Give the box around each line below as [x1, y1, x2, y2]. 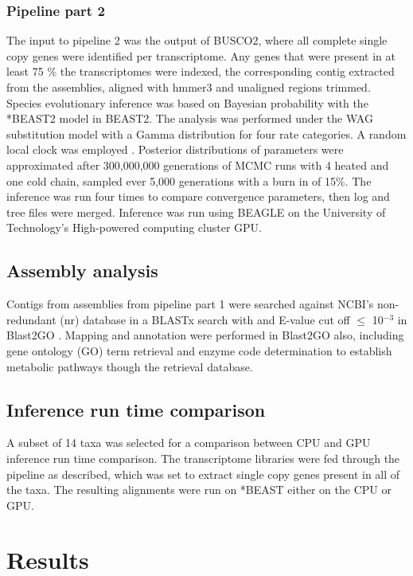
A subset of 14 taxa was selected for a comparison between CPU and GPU [6, 434, 371, 451]
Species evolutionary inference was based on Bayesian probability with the [6, 94, 368, 111]
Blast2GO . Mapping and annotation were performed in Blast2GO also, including [6, 327, 404, 343]
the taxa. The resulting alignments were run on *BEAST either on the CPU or [6, 481, 392, 498]
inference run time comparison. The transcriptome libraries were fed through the [6, 449, 400, 466]
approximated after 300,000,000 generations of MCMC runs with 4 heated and [6, 156, 389, 173]
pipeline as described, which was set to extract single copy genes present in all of [6, 465, 400, 482]
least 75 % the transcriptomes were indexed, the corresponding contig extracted [6, 63, 395, 80]
